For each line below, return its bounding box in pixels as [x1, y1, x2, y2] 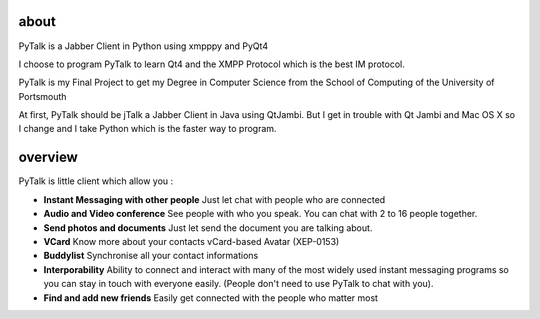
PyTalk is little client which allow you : [18, 175, 174, 187]
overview [18, 149, 79, 166]
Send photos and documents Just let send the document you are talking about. [43, 221, 373, 234]
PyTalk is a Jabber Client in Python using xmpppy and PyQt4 [18, 40, 269, 52]
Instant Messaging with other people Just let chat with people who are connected [43, 193, 386, 205]
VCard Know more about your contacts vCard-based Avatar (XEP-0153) [43, 235, 340, 247]
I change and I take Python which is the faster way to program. [18, 123, 277, 135]
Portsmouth [18, 90, 67, 102]
